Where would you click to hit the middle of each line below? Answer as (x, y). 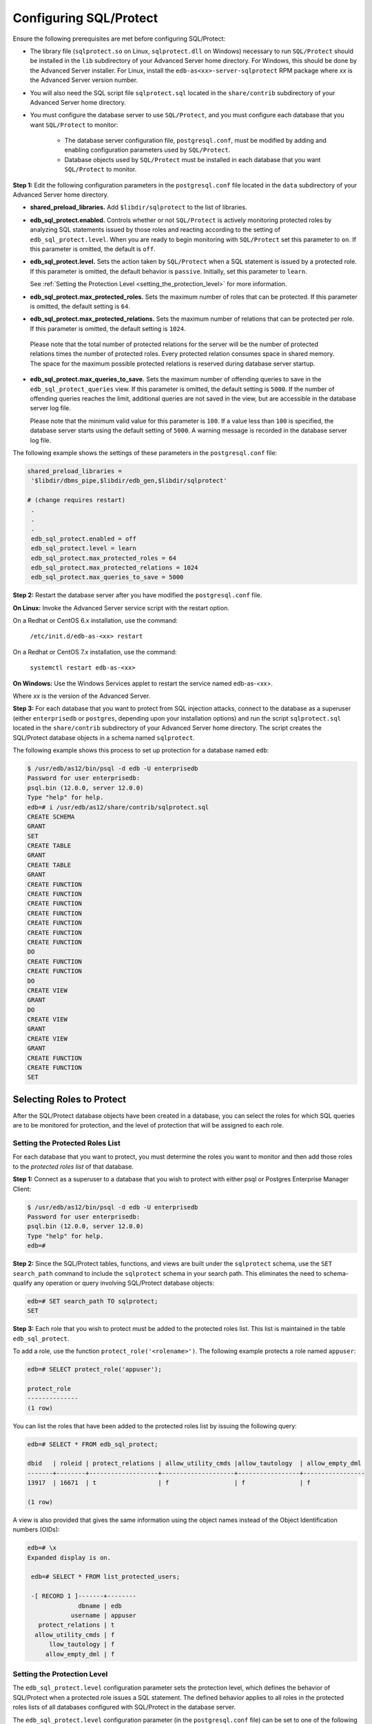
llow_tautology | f (82, 1644)
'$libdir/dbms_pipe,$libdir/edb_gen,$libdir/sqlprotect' (129, 481)
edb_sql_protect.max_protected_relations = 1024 (115, 568)
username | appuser (104, 1616)
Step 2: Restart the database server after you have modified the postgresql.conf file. (137, 595)
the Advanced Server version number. (84, 80)
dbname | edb (100, 1606)
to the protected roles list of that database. (73, 1166)
